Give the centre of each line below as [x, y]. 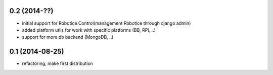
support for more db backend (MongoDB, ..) [68, 37]
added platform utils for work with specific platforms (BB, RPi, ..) [89, 30]
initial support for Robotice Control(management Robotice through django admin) [106, 23]
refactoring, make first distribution [58, 63]
